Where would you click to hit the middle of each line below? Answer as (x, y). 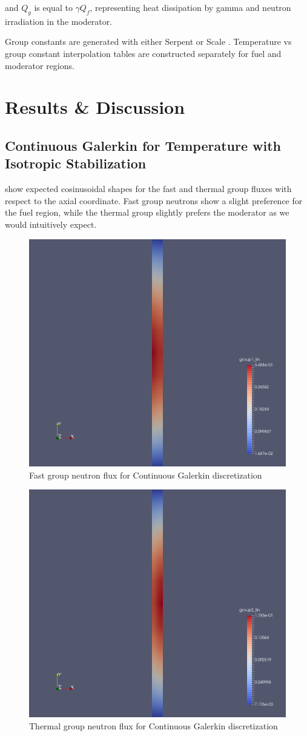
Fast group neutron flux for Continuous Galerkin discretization (146, 475)
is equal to (53, 7)
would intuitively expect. (51, 224)
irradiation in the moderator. (59, 21)
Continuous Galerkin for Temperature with (143, 145)
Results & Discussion (95, 107)
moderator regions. (40, 65)
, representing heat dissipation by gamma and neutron (190, 7)
